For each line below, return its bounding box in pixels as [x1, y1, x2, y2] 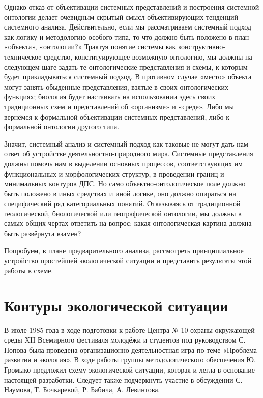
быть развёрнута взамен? [4, 228, 81, 239]
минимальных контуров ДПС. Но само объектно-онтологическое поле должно [4, 178, 246, 189]
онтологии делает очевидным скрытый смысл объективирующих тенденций [4, 11, 239, 22]
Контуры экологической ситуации [4, 295, 228, 316]
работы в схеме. [4, 265, 53, 275]
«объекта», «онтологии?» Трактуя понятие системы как [4, 41, 176, 52]
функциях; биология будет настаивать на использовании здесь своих [4, 91, 216, 102]
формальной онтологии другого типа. [4, 121, 120, 132]
